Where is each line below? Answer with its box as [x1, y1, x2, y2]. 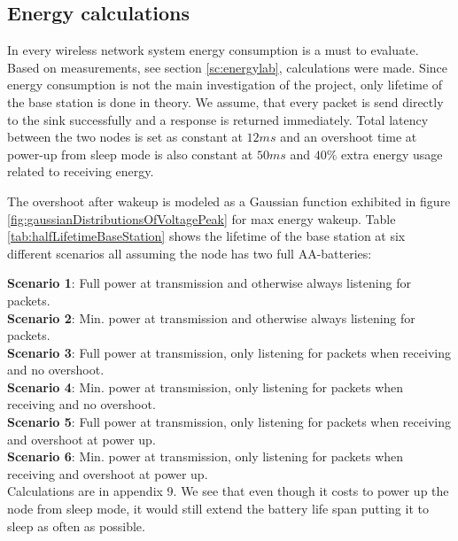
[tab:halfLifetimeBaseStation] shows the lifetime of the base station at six [7, 227, 406, 245]
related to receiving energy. [7, 162, 154, 181]
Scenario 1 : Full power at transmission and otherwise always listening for [7, 274, 411, 292]
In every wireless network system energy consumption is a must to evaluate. [7, 41, 419, 59]
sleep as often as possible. [7, 516, 145, 535]
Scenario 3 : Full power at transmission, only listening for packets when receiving [7, 343, 451, 361]
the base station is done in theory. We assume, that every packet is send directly [7, 92, 444, 111]
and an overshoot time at [280, 128, 417, 146]
